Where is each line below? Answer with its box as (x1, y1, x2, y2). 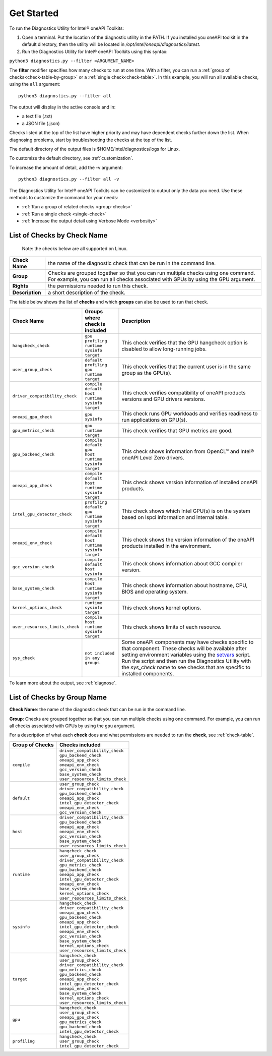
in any (85, 655, 100, 661)
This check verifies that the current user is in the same (121, 363, 251, 370)
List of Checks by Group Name (9, 693, 107, 702)
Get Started (9, 8, 59, 19)
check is (85, 321, 106, 328)
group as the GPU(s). (121, 369, 172, 376)
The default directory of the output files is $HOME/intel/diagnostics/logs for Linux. (9, 146, 180, 152)
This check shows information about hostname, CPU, (121, 581, 248, 589)
